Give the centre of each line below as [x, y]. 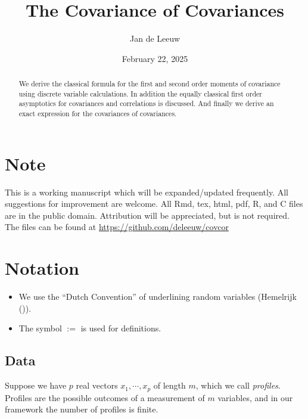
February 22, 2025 [155, 58]
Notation [42, 268]
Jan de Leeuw [155, 38]
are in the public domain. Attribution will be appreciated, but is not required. [147, 215]
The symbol [40, 328]
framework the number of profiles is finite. [82, 409]
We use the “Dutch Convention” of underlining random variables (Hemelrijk [158, 297]
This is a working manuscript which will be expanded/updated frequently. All [147, 192]
